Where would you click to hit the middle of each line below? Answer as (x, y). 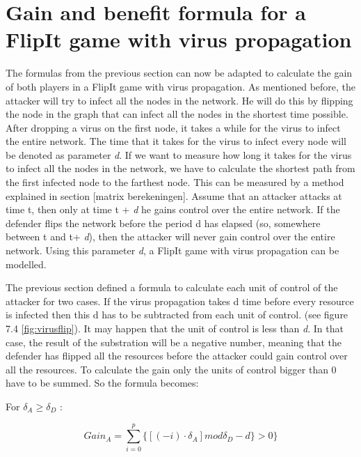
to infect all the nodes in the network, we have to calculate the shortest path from (180, 168)
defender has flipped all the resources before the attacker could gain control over (177, 356)
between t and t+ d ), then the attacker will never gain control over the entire (170, 237)
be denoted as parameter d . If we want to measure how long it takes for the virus (179, 154)
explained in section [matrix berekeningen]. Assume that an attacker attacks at (174, 195)
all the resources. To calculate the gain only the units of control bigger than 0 (171, 369)
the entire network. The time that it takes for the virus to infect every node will (176, 141)
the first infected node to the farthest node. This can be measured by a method (175, 182)
